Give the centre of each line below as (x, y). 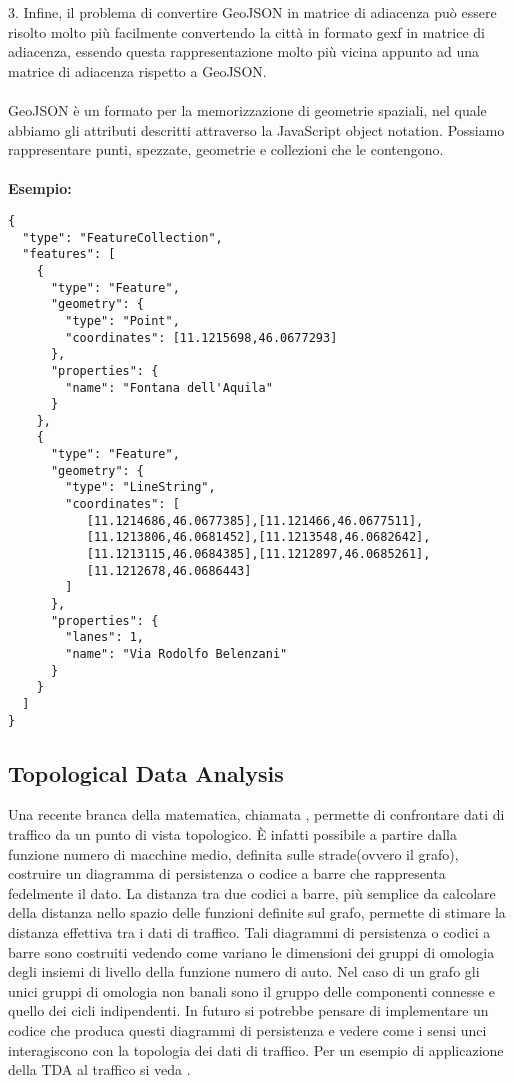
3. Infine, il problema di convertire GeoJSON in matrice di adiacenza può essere (252, 12)
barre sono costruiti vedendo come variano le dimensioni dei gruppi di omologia (251, 951)
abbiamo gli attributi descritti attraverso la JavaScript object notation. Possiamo (256, 129)
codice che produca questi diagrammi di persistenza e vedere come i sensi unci (247, 1030)
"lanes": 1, (105, 637)
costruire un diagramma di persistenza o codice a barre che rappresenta (227, 873)
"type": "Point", (122, 320)
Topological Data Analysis (146, 772)
